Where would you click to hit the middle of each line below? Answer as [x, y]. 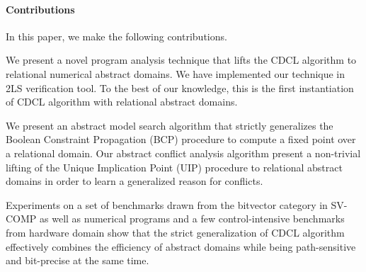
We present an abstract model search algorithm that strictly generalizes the [170, 125]
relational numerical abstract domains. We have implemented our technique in [176, 73]
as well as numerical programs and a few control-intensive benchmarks [192, 219]
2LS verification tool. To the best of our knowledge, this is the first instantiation [180, 87]
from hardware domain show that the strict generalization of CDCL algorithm [175, 232]
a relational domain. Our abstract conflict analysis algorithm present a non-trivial [183, 153]
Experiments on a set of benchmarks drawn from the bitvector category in [167, 204]
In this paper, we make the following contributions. [116, 36]
